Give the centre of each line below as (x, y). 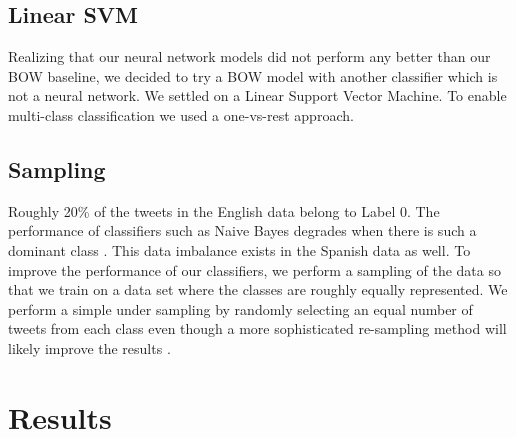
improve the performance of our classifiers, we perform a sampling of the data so (254, 269)
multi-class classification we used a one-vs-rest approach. (181, 114)
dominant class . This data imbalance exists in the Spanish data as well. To (239, 249)
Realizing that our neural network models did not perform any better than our (249, 56)
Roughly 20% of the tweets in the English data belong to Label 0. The (224, 210)
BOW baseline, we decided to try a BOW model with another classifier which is (253, 75)
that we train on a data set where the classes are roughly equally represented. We (258, 289)
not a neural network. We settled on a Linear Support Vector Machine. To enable (257, 95)
